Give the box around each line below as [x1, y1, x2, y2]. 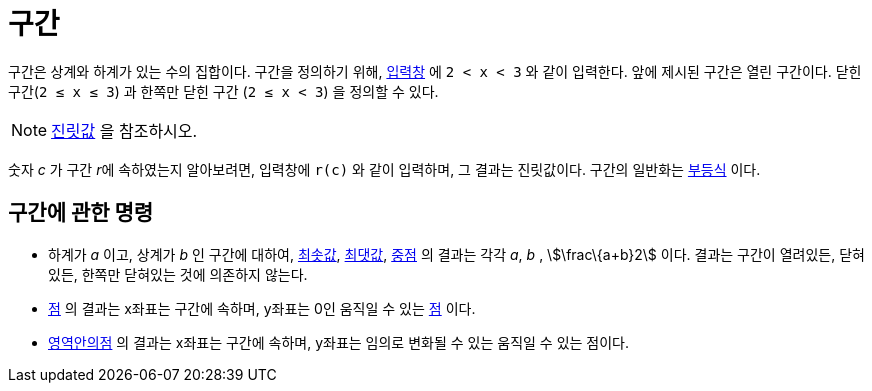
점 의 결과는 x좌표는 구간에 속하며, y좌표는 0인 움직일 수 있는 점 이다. [48, 299, 476, 317]
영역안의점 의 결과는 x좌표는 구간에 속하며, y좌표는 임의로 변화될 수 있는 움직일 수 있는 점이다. [48, 333, 630, 351]
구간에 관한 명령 [8, 200, 154, 226]
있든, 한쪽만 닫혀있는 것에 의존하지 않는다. [48, 265, 308, 283]
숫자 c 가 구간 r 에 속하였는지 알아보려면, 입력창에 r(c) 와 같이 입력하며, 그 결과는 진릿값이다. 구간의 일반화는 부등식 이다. [8, 160, 761, 178]
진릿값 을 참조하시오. [51, 120, 198, 141]
